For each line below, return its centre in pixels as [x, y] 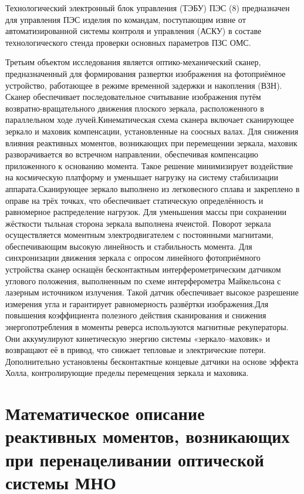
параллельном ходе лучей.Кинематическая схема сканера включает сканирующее [150, 120]
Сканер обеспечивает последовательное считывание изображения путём [133, 97]
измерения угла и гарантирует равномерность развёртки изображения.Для [137, 303]
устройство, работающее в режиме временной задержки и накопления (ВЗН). [144, 85]
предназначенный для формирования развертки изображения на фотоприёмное [146, 73]
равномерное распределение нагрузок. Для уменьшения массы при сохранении [146, 212]
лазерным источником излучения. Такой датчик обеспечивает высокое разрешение [152, 292]
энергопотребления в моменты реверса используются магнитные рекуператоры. [147, 327]
